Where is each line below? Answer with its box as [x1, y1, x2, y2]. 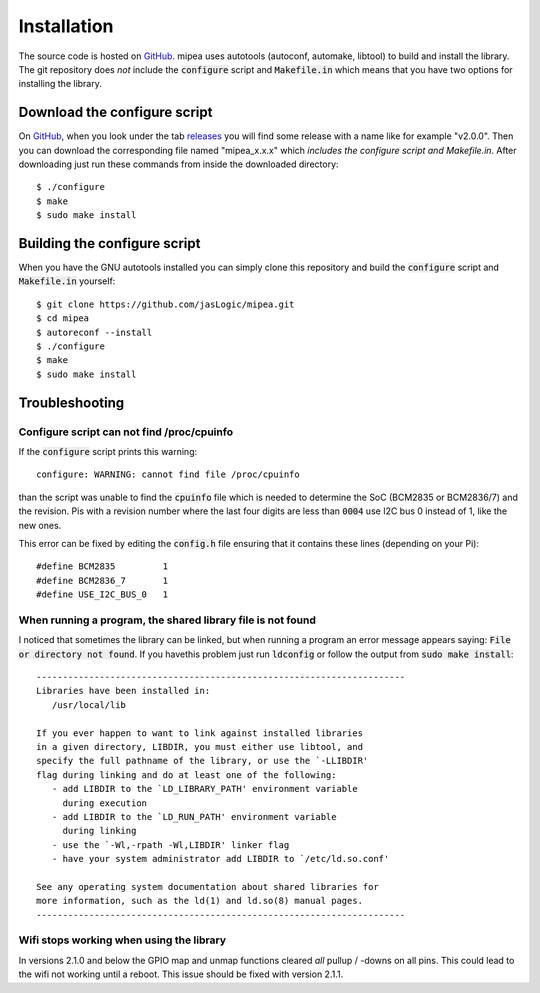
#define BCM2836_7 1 [36, 575, 169, 586]
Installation [18, 15, 114, 37]
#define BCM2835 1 [36, 561, 169, 572]
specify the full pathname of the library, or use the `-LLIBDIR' [36, 755, 369, 767]
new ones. [18, 519, 62, 531]
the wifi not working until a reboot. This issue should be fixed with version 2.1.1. [18, 968, 344, 980]
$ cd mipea [36, 313, 90, 324]
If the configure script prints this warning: [18, 445, 198, 457]
